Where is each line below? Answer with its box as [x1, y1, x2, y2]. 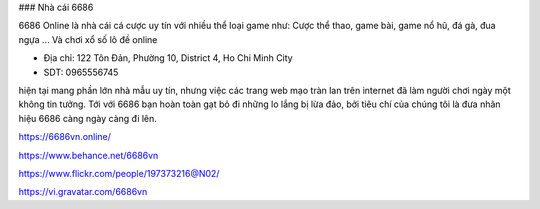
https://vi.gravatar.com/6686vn [18, 186, 148, 198]
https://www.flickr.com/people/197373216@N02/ [18, 167, 220, 179]
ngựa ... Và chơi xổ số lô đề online [18, 33, 158, 45]
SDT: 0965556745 [43, 66, 119, 78]
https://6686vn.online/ [18, 131, 112, 143]
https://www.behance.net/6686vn [18, 149, 159, 161]
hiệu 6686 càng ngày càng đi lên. [18, 112, 157, 124]
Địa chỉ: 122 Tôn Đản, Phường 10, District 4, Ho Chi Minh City [43, 52, 294, 64]
